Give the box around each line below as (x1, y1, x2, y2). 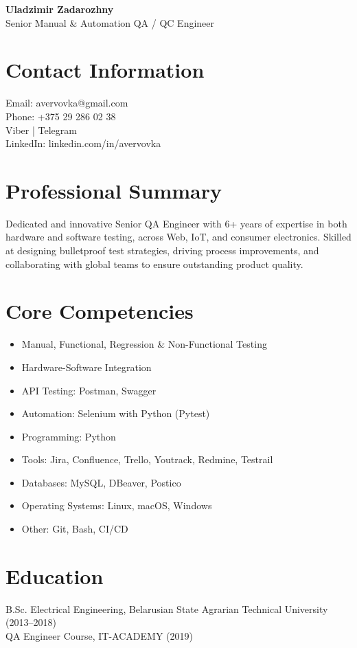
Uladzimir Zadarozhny (5, 2, 114, 16)
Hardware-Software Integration (21, 359, 152, 374)
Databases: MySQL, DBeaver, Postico (21, 475, 181, 489)
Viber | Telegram (5, 122, 77, 137)
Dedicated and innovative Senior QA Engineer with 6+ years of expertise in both (5, 216, 347, 230)
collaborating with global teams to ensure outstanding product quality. (5, 256, 303, 271)
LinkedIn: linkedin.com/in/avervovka (5, 136, 161, 150)
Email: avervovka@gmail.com (5, 96, 128, 110)
